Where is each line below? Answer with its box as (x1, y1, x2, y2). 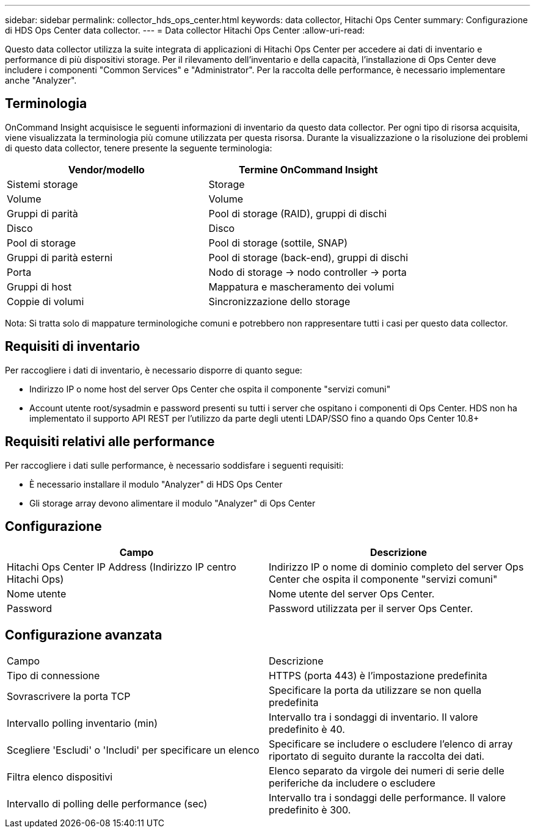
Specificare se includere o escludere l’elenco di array (269, 738, 513, 751)
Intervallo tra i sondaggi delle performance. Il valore (269, 792, 506, 804)
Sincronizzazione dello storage (208, 295, 351, 308)
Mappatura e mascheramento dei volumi (208, 280, 395, 293)
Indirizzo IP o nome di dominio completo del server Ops (269, 561, 524, 574)
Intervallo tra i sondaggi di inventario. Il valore (269, 711, 478, 724)
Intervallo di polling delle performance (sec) (7, 798, 208, 810)
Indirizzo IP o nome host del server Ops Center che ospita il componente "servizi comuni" (29, 383, 391, 394)
